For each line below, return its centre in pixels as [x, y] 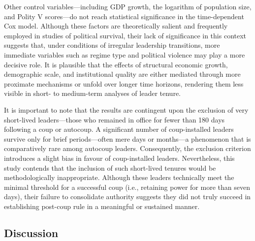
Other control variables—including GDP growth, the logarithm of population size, [128, 6]
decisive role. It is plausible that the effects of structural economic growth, [116, 64]
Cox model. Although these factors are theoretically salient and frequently [116, 26]
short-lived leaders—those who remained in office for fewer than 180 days [114, 119]
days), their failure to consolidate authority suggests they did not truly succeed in [127, 196]
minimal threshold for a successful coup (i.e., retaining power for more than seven [127, 187]
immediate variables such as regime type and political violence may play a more [125, 54]
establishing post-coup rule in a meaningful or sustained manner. [102, 206]
